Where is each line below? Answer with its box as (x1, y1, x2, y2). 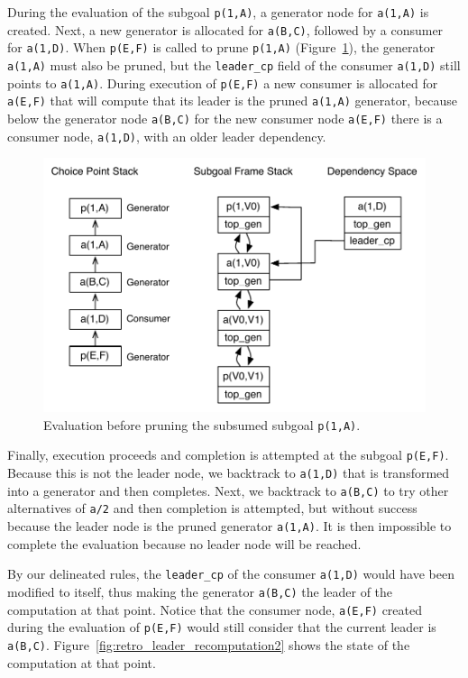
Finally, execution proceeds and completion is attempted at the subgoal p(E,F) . (7, 445, 449, 464)
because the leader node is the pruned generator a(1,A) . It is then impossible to (7, 517, 452, 536)
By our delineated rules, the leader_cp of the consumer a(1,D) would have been (7, 564, 454, 583)
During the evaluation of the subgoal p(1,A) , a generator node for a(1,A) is (7, 3, 429, 21)
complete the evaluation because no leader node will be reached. (7, 534, 362, 553)
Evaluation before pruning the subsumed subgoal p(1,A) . (43, 415, 361, 434)
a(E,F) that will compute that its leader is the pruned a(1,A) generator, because (7, 91, 457, 110)
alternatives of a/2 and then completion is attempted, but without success (7, 499, 418, 518)
